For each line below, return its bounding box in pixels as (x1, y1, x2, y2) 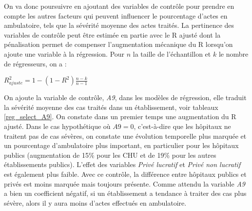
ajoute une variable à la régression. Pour (4, 48, 125, 59)
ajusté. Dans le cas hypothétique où (4, 121, 111, 131)
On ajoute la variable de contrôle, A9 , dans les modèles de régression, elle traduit (4, 92, 247, 103)
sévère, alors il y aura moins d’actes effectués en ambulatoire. (4, 197, 187, 208)
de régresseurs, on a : (4, 58, 67, 68)
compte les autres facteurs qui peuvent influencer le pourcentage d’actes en (4, 10, 228, 21)
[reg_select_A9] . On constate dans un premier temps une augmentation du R (4, 111, 236, 122)
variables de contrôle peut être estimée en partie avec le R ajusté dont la (4, 29, 221, 40)
